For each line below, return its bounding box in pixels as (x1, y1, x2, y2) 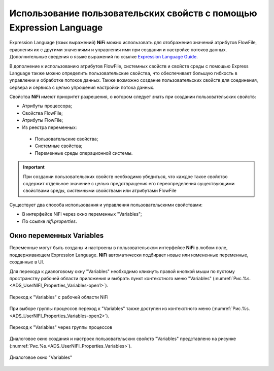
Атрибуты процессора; (22, 103, 72, 109)
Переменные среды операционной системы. (35, 150, 133, 156)
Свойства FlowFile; (22, 110, 63, 116)
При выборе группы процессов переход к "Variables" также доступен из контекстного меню (9, 306, 211, 312)
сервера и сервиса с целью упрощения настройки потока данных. (9, 84, 155, 90)
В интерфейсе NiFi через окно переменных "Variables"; (22, 211, 142, 217)
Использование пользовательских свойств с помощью (9, 8, 257, 19)
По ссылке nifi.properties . (22, 218, 77, 224)
